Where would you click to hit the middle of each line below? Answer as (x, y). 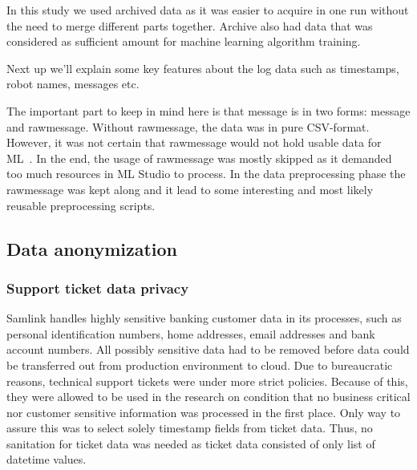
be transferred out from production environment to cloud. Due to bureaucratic (200, 365)
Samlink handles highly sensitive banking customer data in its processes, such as (204, 318)
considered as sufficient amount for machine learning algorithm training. (184, 41)
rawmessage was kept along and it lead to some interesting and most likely (190, 189)
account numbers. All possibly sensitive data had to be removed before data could (208, 349)
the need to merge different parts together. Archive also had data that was (190, 25)
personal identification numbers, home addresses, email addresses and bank (191, 333)
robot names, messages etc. (73, 84)
